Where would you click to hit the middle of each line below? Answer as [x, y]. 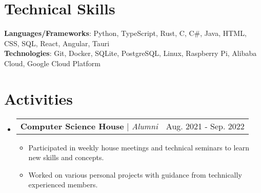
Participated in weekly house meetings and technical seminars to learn [139, 147]
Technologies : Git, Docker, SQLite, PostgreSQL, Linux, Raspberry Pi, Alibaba [130, 53]
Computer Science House [72, 126]
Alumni [145, 126]
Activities [39, 98]
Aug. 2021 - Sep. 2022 [205, 126]
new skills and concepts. [66, 157]
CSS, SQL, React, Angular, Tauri [57, 43]
